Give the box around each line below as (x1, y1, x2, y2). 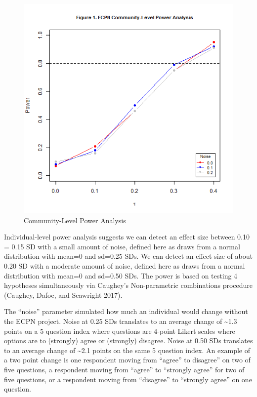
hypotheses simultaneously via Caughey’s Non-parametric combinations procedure (4, 280, 253, 290)
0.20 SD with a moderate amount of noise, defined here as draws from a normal (4, 260, 245, 271)
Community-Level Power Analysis (24, 215, 126, 225)
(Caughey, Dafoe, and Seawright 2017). (4, 289, 123, 300)
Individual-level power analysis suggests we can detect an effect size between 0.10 (4, 232, 250, 242)
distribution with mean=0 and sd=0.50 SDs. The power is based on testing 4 (4, 270, 238, 280)
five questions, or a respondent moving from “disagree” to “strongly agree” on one (4, 374, 252, 384)
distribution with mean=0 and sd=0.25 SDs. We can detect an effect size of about (4, 251, 253, 261)
